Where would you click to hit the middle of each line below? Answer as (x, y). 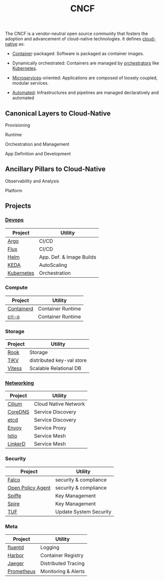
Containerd (20, 309)
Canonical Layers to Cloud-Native (58, 113)
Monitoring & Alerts (62, 571)
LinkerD (16, 444)
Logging (50, 547)
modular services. (30, 83)
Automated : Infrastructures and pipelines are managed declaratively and (85, 93)
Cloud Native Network (59, 404)
